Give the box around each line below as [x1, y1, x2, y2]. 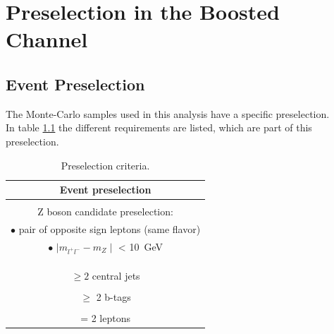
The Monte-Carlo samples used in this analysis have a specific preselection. [6, 106, 330, 121]
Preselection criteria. [61, 157, 150, 172]
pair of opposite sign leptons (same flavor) [18, 222, 201, 237]
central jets [92, 268, 140, 282]
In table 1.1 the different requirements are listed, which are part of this [6, 120, 312, 135]
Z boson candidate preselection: [37, 204, 173, 219]
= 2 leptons [80, 310, 130, 325]
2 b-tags [96, 289, 131, 304]
